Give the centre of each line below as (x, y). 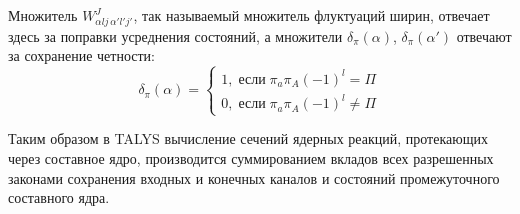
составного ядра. (59, 197)
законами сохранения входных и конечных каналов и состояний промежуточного (254, 177)
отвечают (484, 35)
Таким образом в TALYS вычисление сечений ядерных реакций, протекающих (248, 138)
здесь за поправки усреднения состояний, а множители (175, 35)
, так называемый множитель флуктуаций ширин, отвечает (311, 15)
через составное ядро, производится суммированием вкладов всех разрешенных (251, 158)
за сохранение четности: (81, 55)
